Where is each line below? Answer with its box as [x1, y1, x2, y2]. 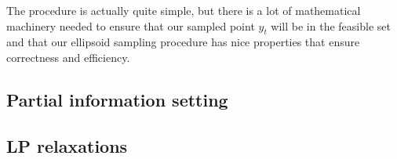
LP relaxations [6, 133, 128, 157]
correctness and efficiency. [6, 49, 130, 65]
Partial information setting [6, 87, 228, 111]
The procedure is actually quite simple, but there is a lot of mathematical [6, 2, 361, 18]
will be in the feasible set [271, 17, 391, 34]
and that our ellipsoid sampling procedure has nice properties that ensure [6, 34, 360, 50]
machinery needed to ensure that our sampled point [6, 17, 255, 34]
